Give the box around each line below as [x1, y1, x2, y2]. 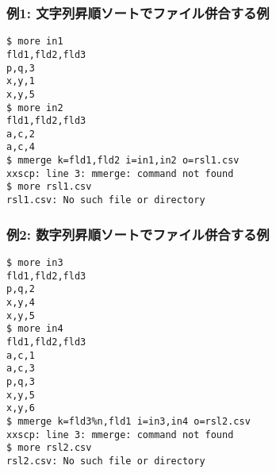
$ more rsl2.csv [6, 442, 92, 454]
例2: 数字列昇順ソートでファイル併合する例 [6, 224, 270, 244]
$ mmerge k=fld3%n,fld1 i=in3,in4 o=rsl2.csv [6, 415, 251, 427]
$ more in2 [6, 102, 63, 113]
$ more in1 [6, 36, 63, 48]
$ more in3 [6, 256, 63, 268]
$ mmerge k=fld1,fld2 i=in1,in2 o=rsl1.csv [6, 155, 240, 167]
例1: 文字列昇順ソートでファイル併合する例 [6, 2, 270, 22]
